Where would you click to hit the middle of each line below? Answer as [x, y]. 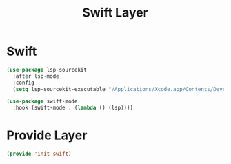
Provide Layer [47, 135]
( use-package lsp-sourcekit [47, 70]
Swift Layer [115, 13]
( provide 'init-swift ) [39, 154]
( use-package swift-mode [42, 101]
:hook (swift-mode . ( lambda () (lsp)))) [73, 108]
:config [24, 83]
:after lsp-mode [36, 76]
